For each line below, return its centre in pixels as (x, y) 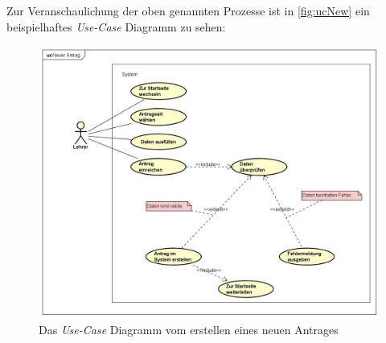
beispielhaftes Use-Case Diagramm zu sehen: (116, 26)
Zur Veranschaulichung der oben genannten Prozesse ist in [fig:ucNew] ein (188, 10)
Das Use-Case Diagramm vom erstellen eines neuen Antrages (189, 329)
